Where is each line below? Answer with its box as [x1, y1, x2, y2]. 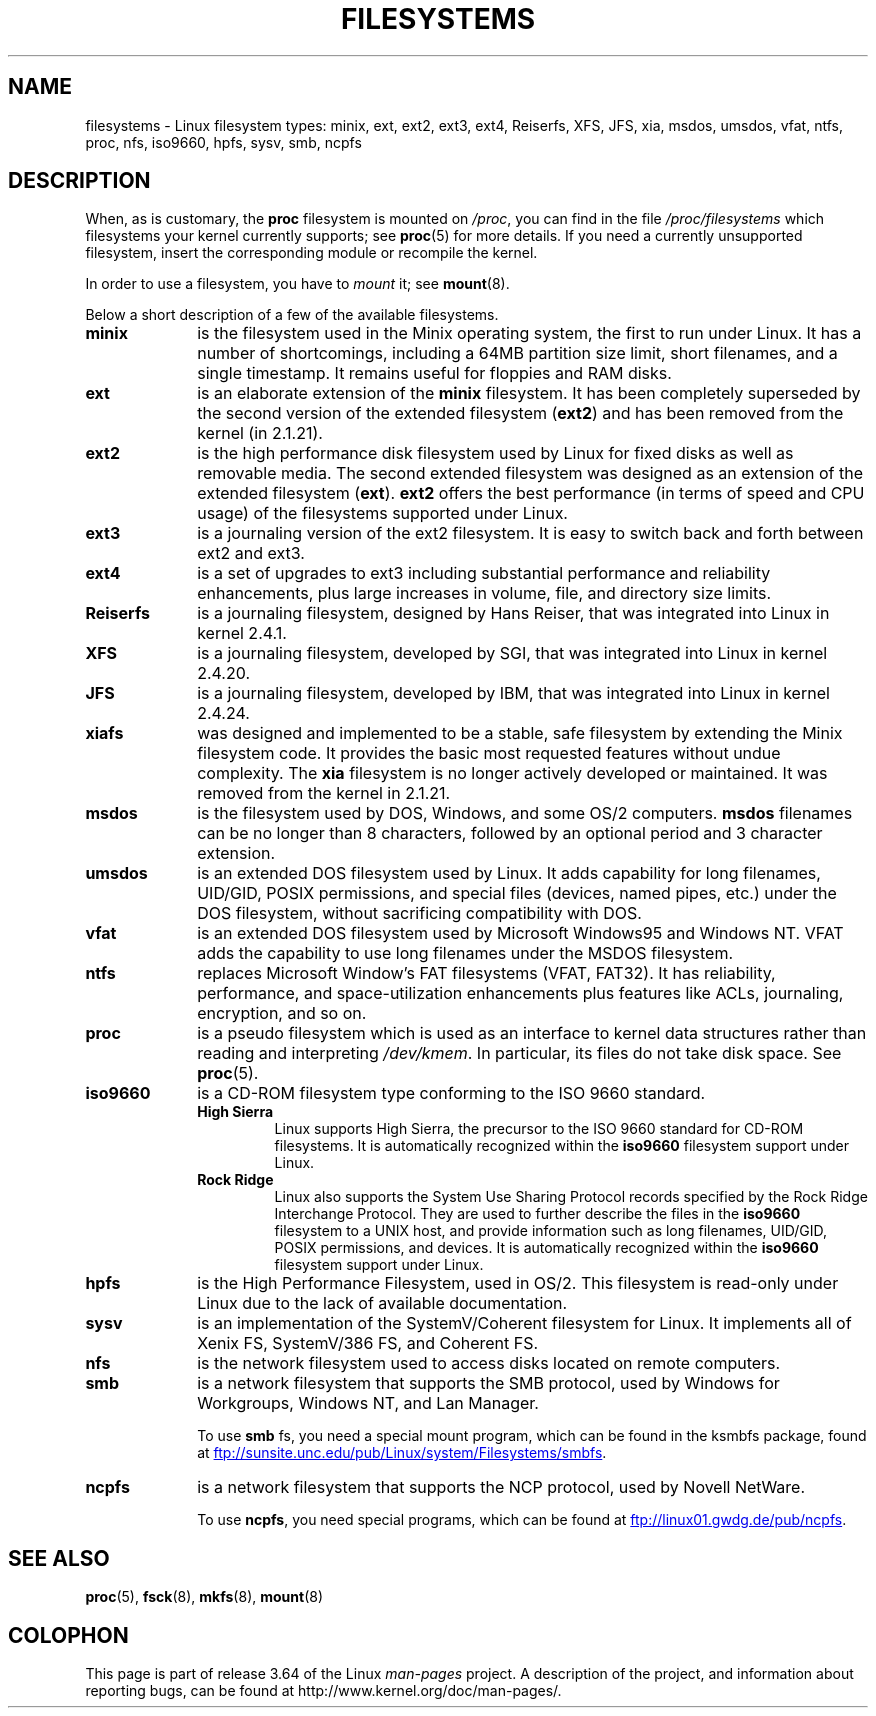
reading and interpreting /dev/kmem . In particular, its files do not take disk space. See [197, 1043, 842, 1064]
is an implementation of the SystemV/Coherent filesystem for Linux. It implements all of [197, 1313, 852, 1334]
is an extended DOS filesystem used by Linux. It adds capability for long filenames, [197, 863, 821, 884]
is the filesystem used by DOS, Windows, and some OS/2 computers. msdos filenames [197, 803, 853, 824]
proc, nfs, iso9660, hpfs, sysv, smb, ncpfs [85, 133, 362, 151]
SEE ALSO [8, 1545, 110, 1571]
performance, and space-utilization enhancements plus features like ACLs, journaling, [197, 983, 844, 1004]
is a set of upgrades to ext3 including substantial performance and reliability [197, 563, 771, 584]
